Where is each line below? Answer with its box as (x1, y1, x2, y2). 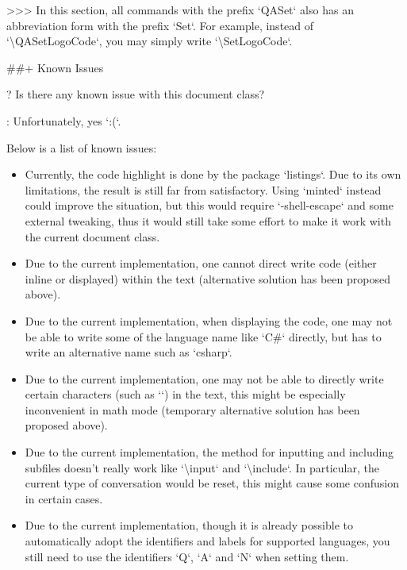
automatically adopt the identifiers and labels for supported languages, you (25, 533, 390, 549)
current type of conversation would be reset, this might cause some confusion (25, 475, 399, 491)
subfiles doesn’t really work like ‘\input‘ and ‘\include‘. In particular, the (25, 459, 379, 476)
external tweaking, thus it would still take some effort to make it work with (25, 212, 391, 229)
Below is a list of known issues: (6, 139, 157, 156)
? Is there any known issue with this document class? (6, 86, 265, 102)
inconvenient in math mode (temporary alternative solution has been (25, 401, 360, 418)
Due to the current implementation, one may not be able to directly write (25, 370, 384, 387)
